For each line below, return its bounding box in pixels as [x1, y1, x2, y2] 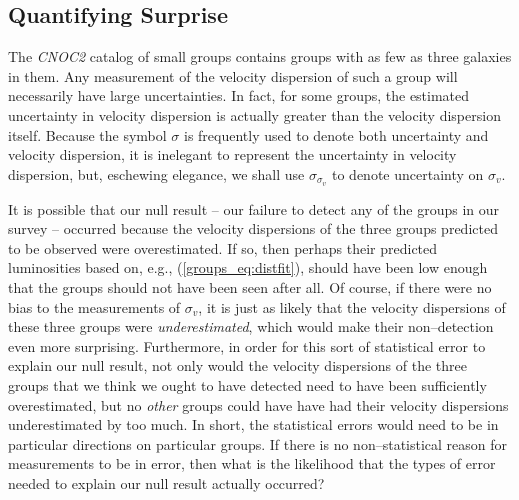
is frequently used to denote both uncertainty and [184, 124, 489, 145]
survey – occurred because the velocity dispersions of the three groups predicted [8, 218, 498, 239]
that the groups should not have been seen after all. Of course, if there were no [8, 277, 492, 297]
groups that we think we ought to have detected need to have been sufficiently [8, 374, 487, 395]
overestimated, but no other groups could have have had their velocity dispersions [8, 394, 509, 415]
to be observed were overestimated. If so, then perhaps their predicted [8, 237, 438, 258]
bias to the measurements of [8, 296, 181, 317]
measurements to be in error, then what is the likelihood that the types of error [8, 453, 496, 474]
